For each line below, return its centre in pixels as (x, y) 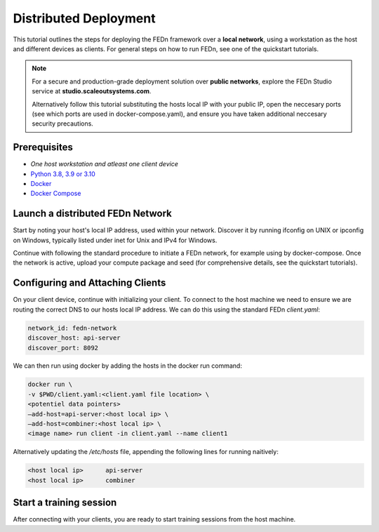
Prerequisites (43, 147)
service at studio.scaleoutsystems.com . (92, 91)
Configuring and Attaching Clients (89, 283)
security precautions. (63, 124)
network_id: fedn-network (72, 328)
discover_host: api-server (74, 338)
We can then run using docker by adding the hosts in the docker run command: (127, 366)
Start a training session (65, 503)
